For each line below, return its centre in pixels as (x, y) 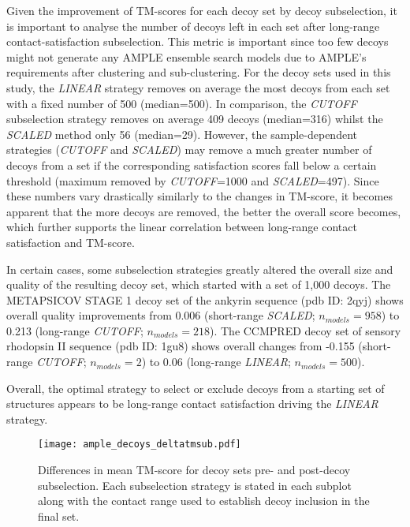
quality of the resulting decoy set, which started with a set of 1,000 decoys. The (199, 284)
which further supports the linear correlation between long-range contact (182, 227)
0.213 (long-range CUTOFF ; (75, 330)
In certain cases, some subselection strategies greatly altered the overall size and (200, 269)
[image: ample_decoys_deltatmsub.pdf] (140, 445)
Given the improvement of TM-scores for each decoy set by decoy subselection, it (202, 10)
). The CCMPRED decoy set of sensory (305, 330)
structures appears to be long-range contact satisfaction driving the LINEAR (192, 404)
